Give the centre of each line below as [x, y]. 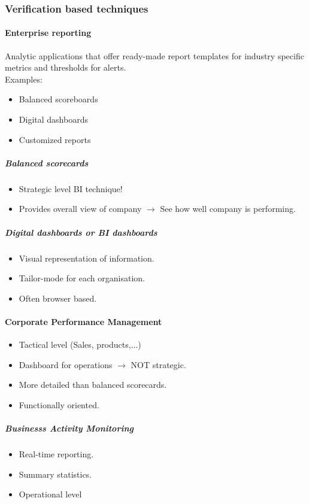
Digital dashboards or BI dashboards [81, 232]
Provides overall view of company [80, 209]
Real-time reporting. [56, 454]
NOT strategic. [158, 364]
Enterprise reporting [48, 33]
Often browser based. [58, 298]
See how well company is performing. [228, 209]
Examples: [24, 79]
